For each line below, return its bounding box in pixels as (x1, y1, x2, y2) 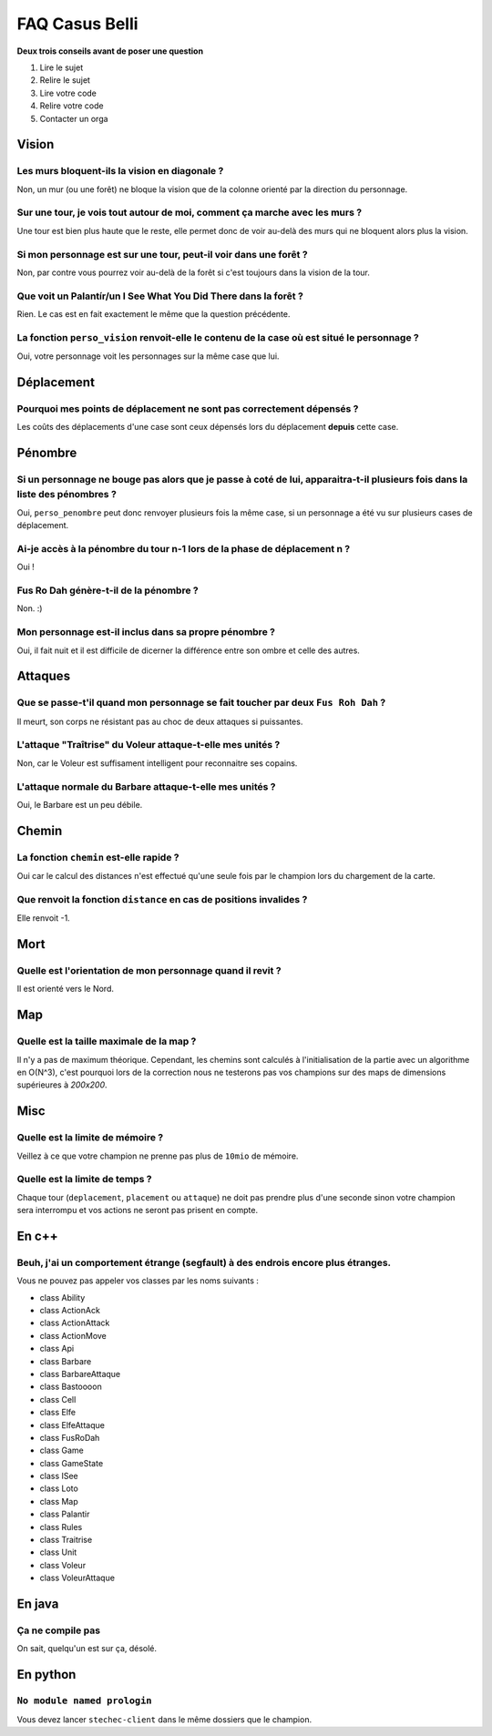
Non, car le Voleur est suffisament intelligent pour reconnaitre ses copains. (16, 757, 298, 769)
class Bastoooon (39, 1381, 102, 1393)
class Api (39, 1343, 75, 1354)
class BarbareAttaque (39, 1368, 121, 1379)
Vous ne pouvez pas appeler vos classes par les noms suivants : (16, 1275, 260, 1286)
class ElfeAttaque (39, 1419, 105, 1430)
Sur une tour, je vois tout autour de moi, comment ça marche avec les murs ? (16, 206, 363, 219)
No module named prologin (16, 1695, 152, 1707)
